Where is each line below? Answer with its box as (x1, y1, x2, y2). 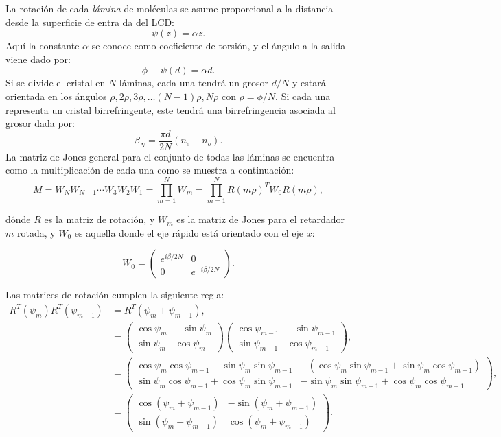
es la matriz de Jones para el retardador (176, 212, 345, 226)
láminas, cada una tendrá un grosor (119, 75, 269, 90)
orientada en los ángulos (5, 88, 107, 103)
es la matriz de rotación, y (44, 212, 155, 226)
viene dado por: (5, 51, 71, 66)
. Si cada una (275, 88, 331, 103)
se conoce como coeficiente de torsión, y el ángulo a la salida (91, 38, 346, 53)
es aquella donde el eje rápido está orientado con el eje (74, 225, 303, 239)
